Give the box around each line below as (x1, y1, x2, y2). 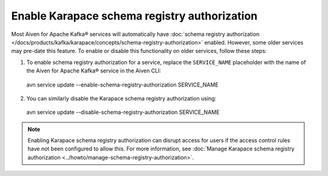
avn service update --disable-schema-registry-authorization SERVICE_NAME (26, 108, 220, 116)
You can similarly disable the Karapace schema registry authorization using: (26, 94, 217, 102)
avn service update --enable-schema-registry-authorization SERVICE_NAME (26, 81, 219, 88)
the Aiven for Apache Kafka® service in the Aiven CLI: (26, 67, 162, 74)
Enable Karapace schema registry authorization (11, 9, 258, 23)
